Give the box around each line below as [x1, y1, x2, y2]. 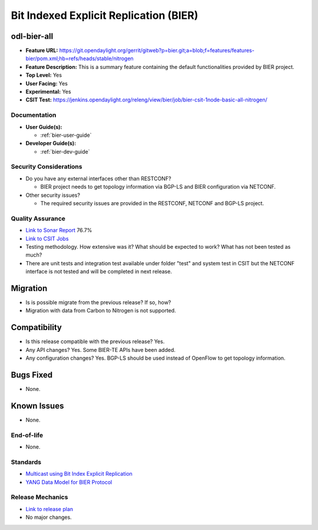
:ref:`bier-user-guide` [40, 131, 92, 139]
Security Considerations [11, 163, 82, 171]
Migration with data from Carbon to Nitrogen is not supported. [25, 307, 176, 314]
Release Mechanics [11, 493, 68, 501]
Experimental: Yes [25, 88, 71, 96]
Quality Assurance [11, 214, 66, 222]
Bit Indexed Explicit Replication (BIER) [11, 9, 198, 22]
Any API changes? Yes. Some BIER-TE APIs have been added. [25, 346, 176, 353]
